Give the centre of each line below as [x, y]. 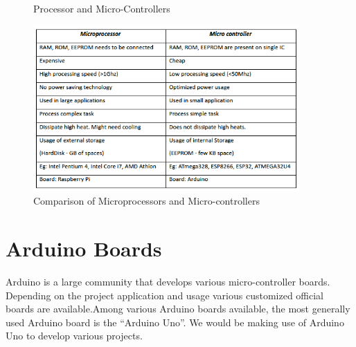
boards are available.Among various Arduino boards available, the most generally [178, 309]
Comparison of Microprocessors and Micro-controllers [146, 201]
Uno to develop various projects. [74, 336]
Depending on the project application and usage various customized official [165, 295]
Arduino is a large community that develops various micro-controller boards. [168, 281]
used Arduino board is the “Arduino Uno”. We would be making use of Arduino [175, 322]
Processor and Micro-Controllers [102, 8]
